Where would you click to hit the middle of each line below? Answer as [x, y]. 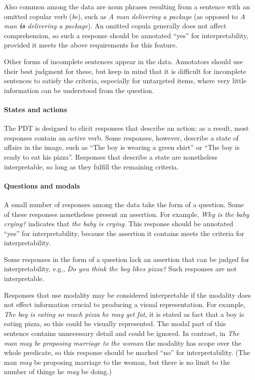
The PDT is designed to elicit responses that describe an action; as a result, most [127, 128]
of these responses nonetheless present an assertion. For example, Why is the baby [127, 214]
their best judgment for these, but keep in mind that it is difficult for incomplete [125, 71]
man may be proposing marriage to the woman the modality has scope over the [123, 343]
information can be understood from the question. [79, 90]
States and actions [36, 109]
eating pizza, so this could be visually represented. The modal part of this [115, 323]
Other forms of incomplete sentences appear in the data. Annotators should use [124, 61]
